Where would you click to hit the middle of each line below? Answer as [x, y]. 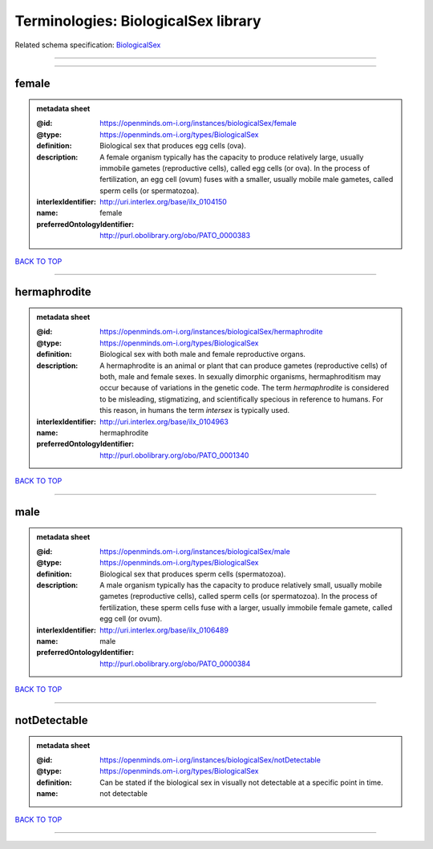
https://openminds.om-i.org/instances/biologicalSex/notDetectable [210, 760]
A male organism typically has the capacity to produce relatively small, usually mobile [241, 585]
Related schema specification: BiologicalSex [88, 45]
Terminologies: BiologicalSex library [138, 21]
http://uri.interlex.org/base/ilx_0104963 [164, 422]
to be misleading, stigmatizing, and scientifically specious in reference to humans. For [242, 399]
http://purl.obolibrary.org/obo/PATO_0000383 [175, 236]
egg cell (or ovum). [131, 619]
